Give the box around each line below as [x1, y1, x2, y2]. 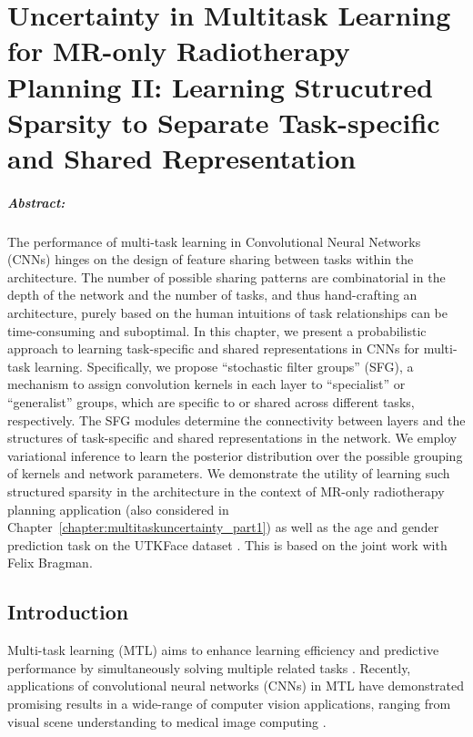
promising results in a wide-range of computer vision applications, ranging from [7, 693, 451, 712]
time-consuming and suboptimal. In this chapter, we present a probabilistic [7, 321, 427, 340]
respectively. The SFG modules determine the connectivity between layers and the [7, 410, 466, 429]
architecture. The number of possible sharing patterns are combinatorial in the [7, 267, 446, 286]
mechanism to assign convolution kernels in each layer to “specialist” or [7, 374, 406, 394]
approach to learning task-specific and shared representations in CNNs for [7, 339, 419, 358]
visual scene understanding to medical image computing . [7, 711, 327, 731]
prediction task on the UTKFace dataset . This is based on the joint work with [7, 535, 448, 554]
